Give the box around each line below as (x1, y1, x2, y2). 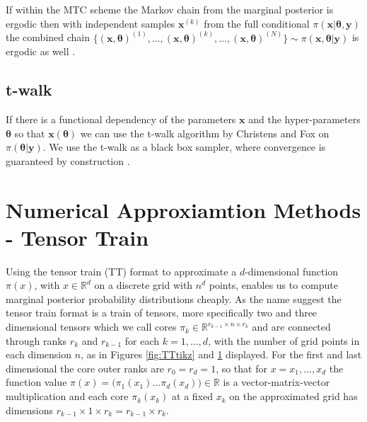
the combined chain (6, 30, 90, 45)
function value (6, 375, 67, 389)
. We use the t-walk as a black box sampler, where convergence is (42, 139, 326, 154)
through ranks (6, 333, 67, 348)
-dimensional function (245, 263, 339, 278)
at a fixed (172, 389, 214, 404)
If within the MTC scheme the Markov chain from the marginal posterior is (6, 2, 334, 16)
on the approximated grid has (229, 389, 358, 404)
